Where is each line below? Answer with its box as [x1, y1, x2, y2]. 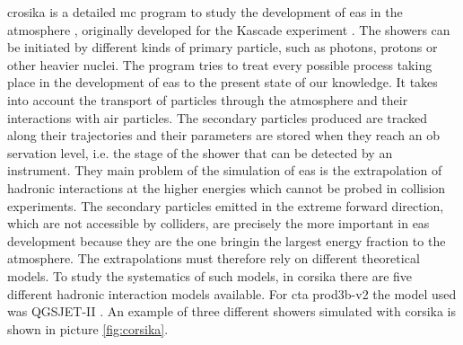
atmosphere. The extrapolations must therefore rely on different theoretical [7, 249, 420, 268]
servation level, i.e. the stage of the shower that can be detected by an [7, 143, 393, 162]
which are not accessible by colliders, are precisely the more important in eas [7, 214, 430, 233]
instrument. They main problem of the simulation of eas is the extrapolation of [7, 161, 442, 180]
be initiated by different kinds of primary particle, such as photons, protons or [7, 38, 438, 57]
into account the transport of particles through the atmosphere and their [7, 90, 408, 109]
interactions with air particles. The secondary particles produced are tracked [7, 108, 428, 127]
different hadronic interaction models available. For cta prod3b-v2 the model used [7, 284, 457, 303]
